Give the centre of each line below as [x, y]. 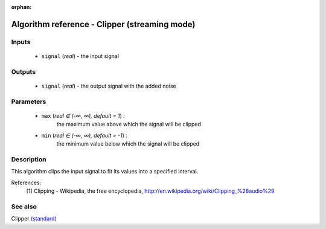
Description [29, 159]
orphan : [21, 7]
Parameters [29, 102]
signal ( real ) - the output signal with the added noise [109, 86]
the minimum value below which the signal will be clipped [128, 144]
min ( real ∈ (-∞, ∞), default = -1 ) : [85, 135]
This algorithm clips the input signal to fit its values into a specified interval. [105, 172]
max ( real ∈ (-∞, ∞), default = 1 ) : [83, 115]
